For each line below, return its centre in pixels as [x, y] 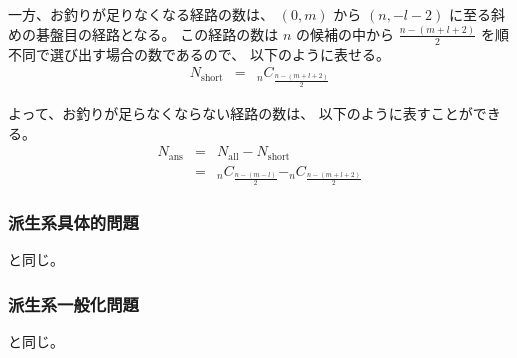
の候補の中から [344, 33]
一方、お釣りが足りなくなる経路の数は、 [141, 14]
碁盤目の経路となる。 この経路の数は [157, 33]
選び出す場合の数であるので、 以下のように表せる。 [219, 53]
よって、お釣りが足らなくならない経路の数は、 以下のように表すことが [240, 112]
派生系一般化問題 [73, 303]
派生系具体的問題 [73, 222]
